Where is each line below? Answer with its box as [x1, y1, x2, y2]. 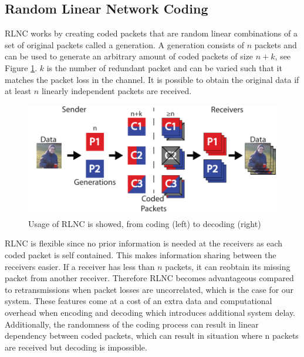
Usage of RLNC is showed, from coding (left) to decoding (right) [28, 217, 261, 229]
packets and [254, 38, 297, 51]
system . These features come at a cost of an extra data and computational [5, 295, 272, 307]
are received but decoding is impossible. [5, 341, 147, 353]
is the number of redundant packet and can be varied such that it [46, 61, 282, 74]
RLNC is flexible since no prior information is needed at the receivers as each [5, 237, 283, 249]
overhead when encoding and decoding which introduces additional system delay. [5, 306, 296, 318]
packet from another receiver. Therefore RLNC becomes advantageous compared [5, 272, 294, 284]
